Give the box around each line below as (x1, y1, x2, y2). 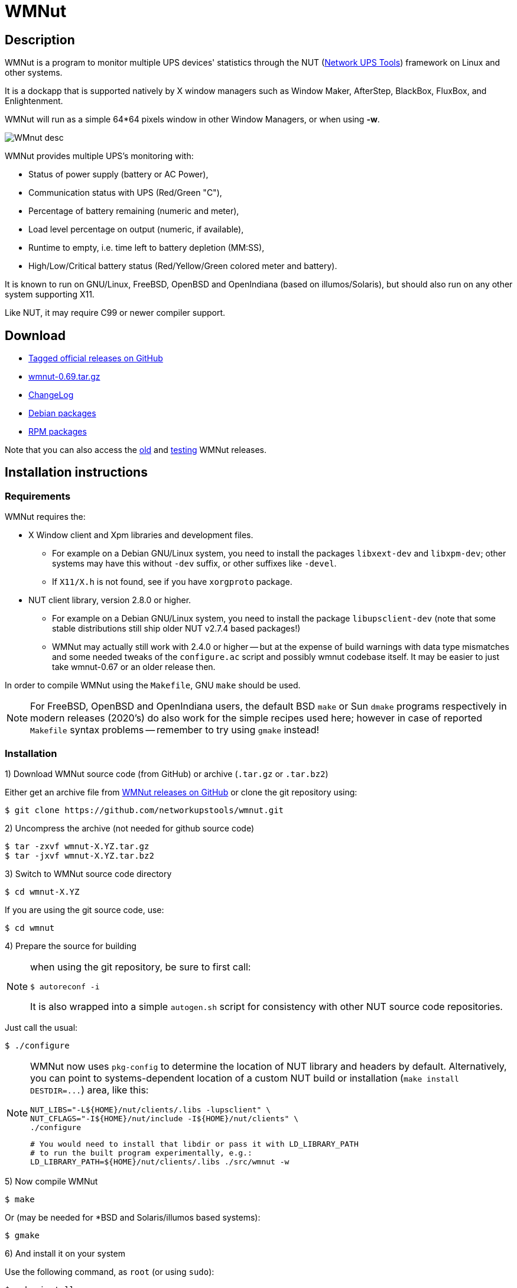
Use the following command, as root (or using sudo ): (5, 1266, 214, 1277)
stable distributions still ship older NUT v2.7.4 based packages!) (52, 623, 301, 634)
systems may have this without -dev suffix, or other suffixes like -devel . (52, 558, 337, 569)
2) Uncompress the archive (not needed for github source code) (5, 823, 255, 833)
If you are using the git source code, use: (5, 904, 164, 915)
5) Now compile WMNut (5, 1176, 98, 1186)
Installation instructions (5, 465, 148, 480)
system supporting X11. (5, 289, 95, 300)
